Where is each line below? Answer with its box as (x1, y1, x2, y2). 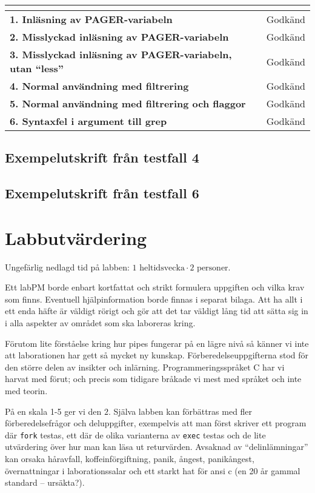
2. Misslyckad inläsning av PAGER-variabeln (10, 30, 229, 44)
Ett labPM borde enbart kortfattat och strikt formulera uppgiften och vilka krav (5, 281, 305, 293)
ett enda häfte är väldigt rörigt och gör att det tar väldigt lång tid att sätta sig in (5, 304, 308, 317)
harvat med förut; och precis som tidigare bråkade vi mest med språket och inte (5, 372, 302, 385)
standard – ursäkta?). (5, 476, 85, 489)
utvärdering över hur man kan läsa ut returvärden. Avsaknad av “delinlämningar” (5, 440, 308, 453)
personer (197, 263, 228, 272)
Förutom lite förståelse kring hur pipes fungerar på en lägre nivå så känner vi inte (5, 337, 309, 349)
